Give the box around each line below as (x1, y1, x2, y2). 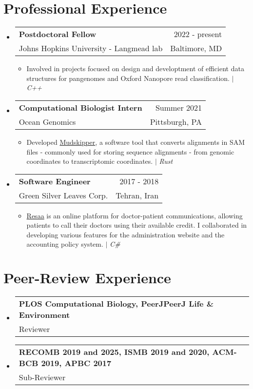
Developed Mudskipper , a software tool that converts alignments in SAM (26, 136, 245, 147)
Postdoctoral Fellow (19, 28, 97, 40)
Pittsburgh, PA (150, 116, 202, 127)
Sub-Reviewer (19, 371, 66, 383)
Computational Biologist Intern (19, 101, 142, 113)
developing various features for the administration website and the (26, 229, 225, 239)
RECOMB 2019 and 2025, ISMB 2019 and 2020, (19, 346, 210, 358)
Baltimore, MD (170, 42, 222, 54)
